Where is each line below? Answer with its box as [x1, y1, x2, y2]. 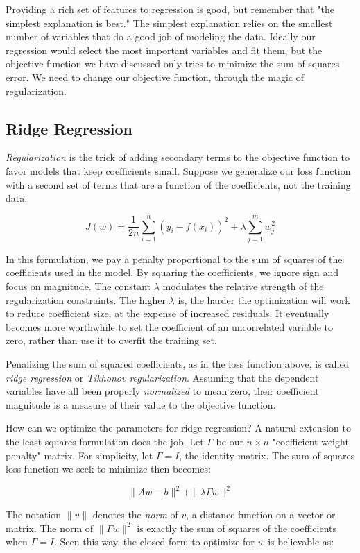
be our [216, 434, 243, 448]
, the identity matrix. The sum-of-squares [179, 448, 355, 462]
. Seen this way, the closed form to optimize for [54, 534, 255, 549]
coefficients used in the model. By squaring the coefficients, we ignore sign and [6, 265, 339, 280]
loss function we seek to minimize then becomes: [6, 461, 211, 476]
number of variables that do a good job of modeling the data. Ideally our [6, 29, 316, 44]
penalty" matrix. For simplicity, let [6, 448, 153, 462]
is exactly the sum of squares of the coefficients [137, 520, 337, 535]
